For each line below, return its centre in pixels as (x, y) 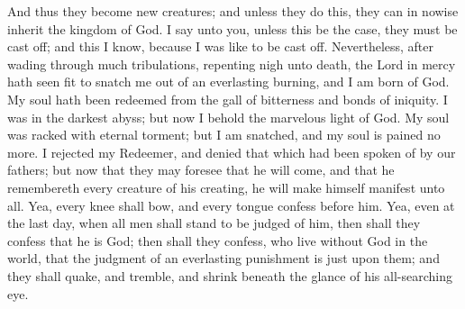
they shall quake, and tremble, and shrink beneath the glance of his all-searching (230, 275)
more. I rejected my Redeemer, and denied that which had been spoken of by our (232, 152)
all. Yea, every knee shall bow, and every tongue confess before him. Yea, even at (231, 205)
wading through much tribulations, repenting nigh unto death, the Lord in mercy (232, 64)
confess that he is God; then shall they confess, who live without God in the (218, 240)
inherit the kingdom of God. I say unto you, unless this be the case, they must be (232, 28)
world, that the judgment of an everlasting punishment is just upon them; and (223, 258)
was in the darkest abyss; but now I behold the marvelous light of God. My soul (228, 117)
